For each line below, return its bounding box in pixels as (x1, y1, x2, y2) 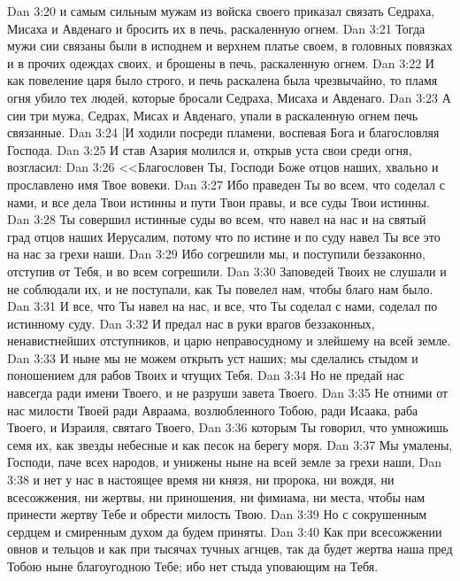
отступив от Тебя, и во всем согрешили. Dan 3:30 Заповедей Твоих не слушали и (7, 261, 447, 280)
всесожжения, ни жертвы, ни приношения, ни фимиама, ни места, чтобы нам (7, 487, 425, 506)
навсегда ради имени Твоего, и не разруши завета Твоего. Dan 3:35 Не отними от (7, 383, 448, 402)
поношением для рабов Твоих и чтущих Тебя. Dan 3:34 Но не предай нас (7, 366, 404, 384)
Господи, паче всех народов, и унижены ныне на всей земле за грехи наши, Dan (7, 453, 442, 471)
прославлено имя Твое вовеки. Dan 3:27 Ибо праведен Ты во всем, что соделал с (7, 174, 445, 193)
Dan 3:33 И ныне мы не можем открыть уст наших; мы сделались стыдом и (7, 348, 418, 367)
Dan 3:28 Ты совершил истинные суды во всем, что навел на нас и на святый (7, 210, 426, 229)
